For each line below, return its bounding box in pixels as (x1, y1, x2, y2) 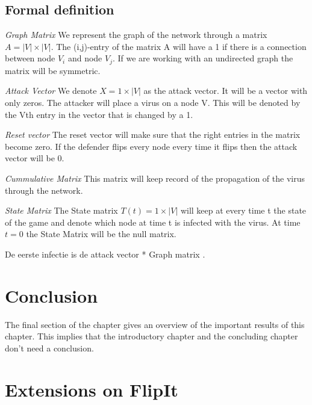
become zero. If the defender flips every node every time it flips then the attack (5, 140, 298, 152)
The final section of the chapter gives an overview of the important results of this (5, 318, 305, 330)
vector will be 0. (5, 152, 64, 164)
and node (67, 52, 102, 64)
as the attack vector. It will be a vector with (143, 84, 308, 97)
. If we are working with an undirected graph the (112, 52, 293, 64)
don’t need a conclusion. (5, 341, 94, 354)
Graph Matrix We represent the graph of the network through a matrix (5, 28, 267, 41)
